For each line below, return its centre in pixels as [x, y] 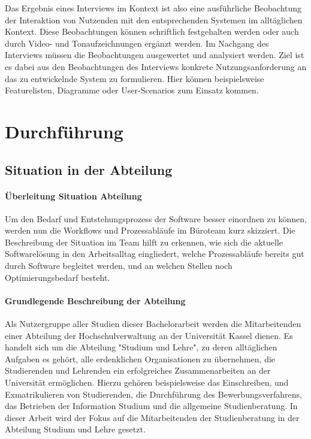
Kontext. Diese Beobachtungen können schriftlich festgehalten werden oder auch [152, 31]
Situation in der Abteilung [89, 169]
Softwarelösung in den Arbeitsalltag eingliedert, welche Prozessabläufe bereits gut [155, 254]
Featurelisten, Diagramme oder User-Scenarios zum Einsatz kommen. [132, 90]
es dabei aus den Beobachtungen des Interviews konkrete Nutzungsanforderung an [156, 66]
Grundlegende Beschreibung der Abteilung [95, 300]
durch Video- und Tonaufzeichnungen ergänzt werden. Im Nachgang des [137, 43]
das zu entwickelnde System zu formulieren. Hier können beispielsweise [135, 78]
